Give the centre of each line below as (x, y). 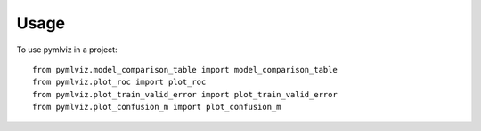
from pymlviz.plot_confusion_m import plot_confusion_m (157, 107)
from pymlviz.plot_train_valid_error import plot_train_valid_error (185, 94)
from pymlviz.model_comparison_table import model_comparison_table (185, 69)
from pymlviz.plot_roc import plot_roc (119, 82)
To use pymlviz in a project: (67, 50)
